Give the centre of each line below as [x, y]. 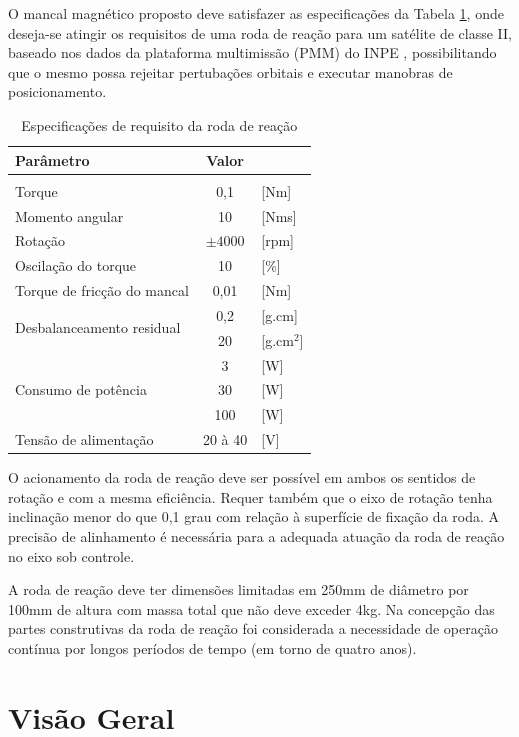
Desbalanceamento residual [98, 327]
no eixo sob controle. [71, 555]
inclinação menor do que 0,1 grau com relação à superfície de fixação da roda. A [254, 516]
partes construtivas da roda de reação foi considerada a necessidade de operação [253, 628]
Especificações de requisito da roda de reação [159, 124]
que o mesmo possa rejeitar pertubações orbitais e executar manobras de [230, 71]
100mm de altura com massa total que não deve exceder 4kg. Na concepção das [251, 608]
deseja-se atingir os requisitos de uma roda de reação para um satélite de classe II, [260, 32]
